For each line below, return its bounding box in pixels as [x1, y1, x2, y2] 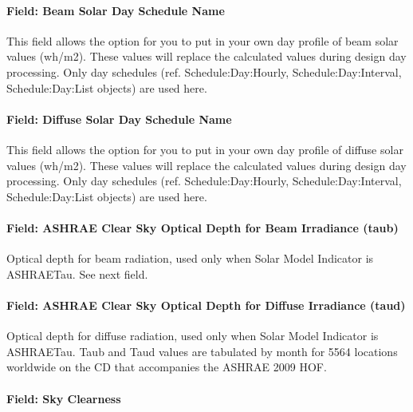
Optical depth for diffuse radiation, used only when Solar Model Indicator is [6, 327, 379, 344]
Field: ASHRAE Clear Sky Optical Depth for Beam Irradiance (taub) [6, 219, 399, 236]
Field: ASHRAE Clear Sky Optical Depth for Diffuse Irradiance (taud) [6, 296, 406, 313]
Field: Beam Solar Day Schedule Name [6, 2, 225, 18]
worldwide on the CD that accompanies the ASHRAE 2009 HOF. [6, 359, 327, 375]
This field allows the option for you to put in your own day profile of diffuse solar [6, 141, 403, 157]
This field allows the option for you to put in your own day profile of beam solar [6, 32, 399, 49]
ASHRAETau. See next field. [6, 265, 148, 282]
